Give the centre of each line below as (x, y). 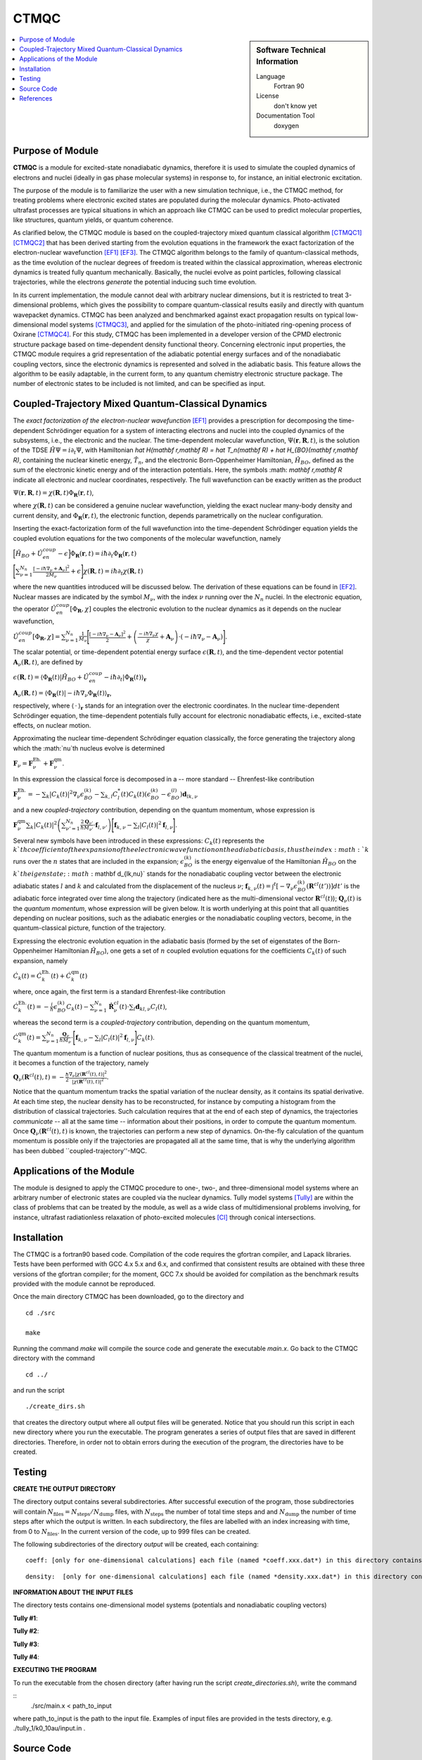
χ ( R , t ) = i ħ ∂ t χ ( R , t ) (113, 572)
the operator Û (34, 608)
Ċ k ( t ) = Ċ (27, 976)
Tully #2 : (26, 1631)
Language (271, 76)
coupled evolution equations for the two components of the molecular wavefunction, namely (147, 538)
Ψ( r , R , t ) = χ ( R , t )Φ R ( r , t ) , (53, 493)
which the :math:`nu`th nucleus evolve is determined (89, 748)
